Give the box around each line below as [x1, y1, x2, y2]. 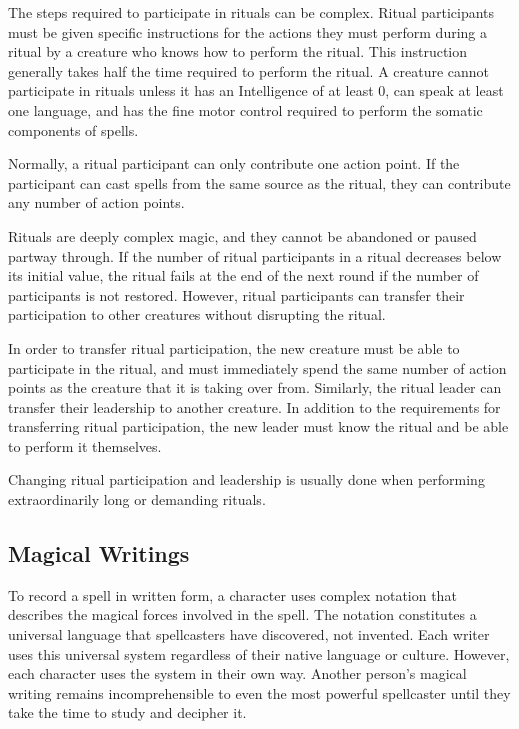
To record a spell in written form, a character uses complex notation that [8, 584, 457, 605]
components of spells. [8, 119, 139, 140]
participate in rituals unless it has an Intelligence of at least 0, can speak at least [8, 80, 504, 101]
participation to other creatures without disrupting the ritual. [8, 304, 386, 325]
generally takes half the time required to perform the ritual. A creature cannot [8, 60, 490, 81]
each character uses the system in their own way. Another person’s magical [8, 663, 467, 684]
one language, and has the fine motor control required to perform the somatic [8, 99, 483, 120]
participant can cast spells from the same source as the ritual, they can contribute [8, 172, 511, 193]
